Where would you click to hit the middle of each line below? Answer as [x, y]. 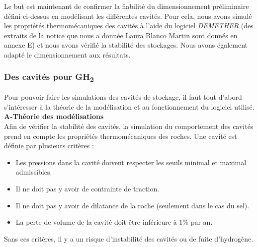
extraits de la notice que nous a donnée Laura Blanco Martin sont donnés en [121, 35]
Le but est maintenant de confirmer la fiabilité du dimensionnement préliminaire [127, 6]
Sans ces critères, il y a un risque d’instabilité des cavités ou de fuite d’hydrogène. [129, 238]
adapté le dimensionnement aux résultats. [67, 54]
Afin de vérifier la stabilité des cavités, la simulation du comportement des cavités [129, 126]
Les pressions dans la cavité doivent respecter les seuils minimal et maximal [131, 162]
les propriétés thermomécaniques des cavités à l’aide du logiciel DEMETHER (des [129, 26]
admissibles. [34, 172]
